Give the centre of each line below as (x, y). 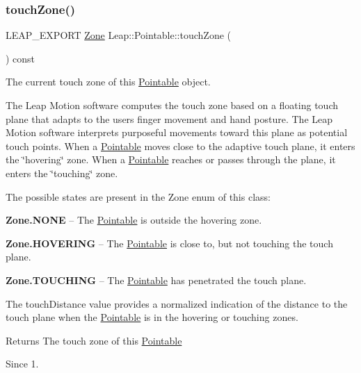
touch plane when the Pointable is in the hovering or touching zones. (152, 317)
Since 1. (22, 364)
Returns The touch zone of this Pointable (94, 340)
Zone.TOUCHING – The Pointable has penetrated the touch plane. (156, 280)
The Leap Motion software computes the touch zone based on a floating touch (172, 105)
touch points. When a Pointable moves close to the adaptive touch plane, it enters (180, 146)
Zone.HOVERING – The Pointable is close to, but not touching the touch (169, 243)
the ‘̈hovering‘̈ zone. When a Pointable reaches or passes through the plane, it (171, 159)
